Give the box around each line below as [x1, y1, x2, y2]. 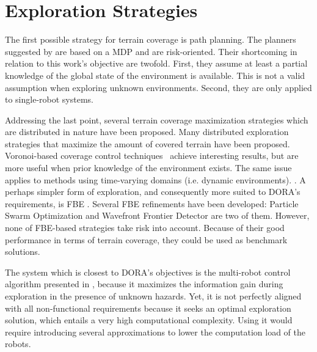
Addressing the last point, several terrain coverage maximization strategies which [5, 113, 308, 126]
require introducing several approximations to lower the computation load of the [5, 325, 305, 338]
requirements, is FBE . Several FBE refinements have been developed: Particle [5, 197, 299, 210]
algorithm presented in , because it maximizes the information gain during [5, 277, 283, 290]
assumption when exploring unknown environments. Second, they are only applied [5, 81, 312, 94]
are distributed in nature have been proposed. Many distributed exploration [5, 125, 289, 138]
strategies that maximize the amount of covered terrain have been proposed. [5, 137, 290, 150]
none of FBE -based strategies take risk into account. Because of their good [5, 221, 285, 234]
